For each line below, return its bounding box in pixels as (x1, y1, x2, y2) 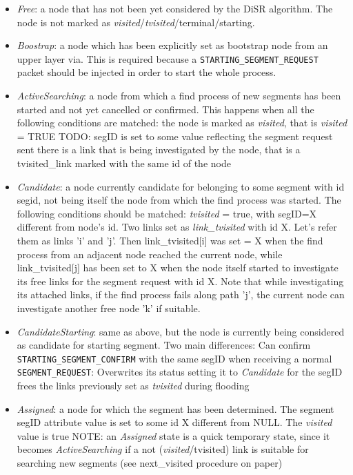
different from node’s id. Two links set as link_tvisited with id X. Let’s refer (17, 220, 337, 234)
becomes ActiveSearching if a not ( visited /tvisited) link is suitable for (17, 442, 309, 456)
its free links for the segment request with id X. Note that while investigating (17, 273, 344, 288)
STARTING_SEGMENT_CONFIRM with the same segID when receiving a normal (17, 351, 332, 365)
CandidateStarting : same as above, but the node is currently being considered (17, 324, 345, 338)
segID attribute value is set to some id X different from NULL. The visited (17, 415, 332, 429)
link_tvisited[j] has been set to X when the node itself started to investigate (17, 260, 339, 275)
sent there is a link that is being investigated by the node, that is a (17, 142, 301, 157)
